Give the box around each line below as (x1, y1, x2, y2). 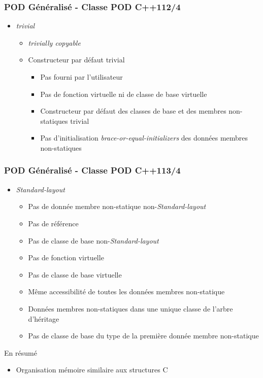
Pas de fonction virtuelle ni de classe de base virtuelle (40, 88, 207, 99)
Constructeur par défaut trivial (28, 54, 125, 65)
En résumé (4, 347, 37, 358)
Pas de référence (28, 218, 79, 228)
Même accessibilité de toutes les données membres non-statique (28, 286, 225, 297)
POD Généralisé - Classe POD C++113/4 (4, 164, 181, 177)
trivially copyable (28, 37, 81, 48)
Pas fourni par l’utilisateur (40, 72, 123, 82)
